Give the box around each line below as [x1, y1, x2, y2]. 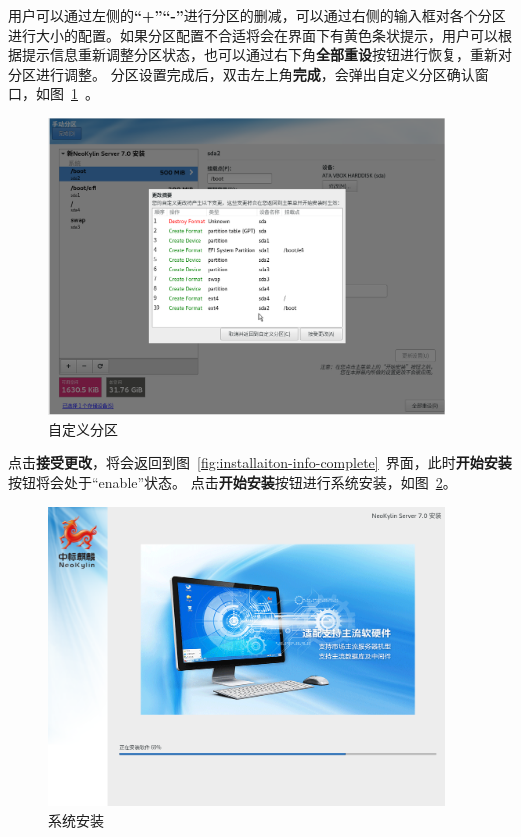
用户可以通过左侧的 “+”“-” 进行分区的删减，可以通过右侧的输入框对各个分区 [8, 5, 506, 25]
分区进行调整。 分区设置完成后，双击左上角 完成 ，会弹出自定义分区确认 [8, 63, 475, 84]
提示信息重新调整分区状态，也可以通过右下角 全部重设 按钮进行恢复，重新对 [21, 44, 512, 65]
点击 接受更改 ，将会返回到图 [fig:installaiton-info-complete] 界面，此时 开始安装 [8, 452, 512, 473]
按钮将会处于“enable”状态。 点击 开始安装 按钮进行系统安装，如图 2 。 [8, 471, 457, 492]
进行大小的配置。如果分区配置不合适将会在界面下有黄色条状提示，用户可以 [8, 24, 498, 45]
